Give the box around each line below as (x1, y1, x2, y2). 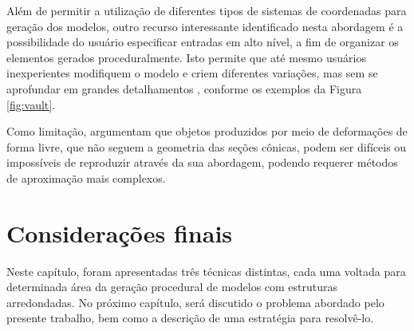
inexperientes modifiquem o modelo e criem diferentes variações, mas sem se (6, 65, 378, 81)
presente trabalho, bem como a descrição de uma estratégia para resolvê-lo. (6, 309, 374, 326)
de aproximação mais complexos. (6, 169, 166, 186)
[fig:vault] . (6, 96, 56, 112)
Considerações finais (6, 216, 233, 249)
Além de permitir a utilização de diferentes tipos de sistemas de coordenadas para (6, 2, 407, 18)
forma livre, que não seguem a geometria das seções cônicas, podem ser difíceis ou (6, 138, 407, 155)
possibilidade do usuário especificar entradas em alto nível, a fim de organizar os (6, 33, 399, 50)
